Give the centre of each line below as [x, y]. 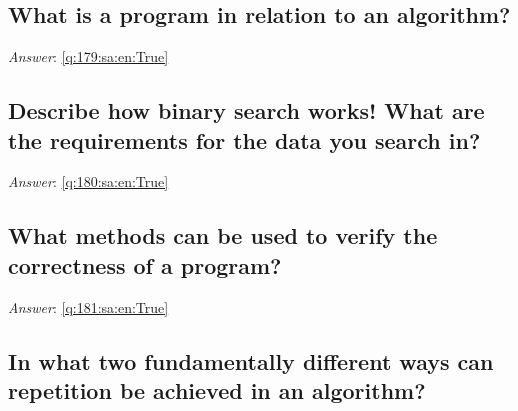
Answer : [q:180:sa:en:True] [88, 181]
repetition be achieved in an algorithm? [217, 389]
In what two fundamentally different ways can [251, 360]
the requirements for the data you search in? [244, 139]
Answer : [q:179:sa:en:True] [88, 56]
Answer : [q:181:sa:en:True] [88, 306]
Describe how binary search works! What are [246, 110]
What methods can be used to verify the [223, 235]
